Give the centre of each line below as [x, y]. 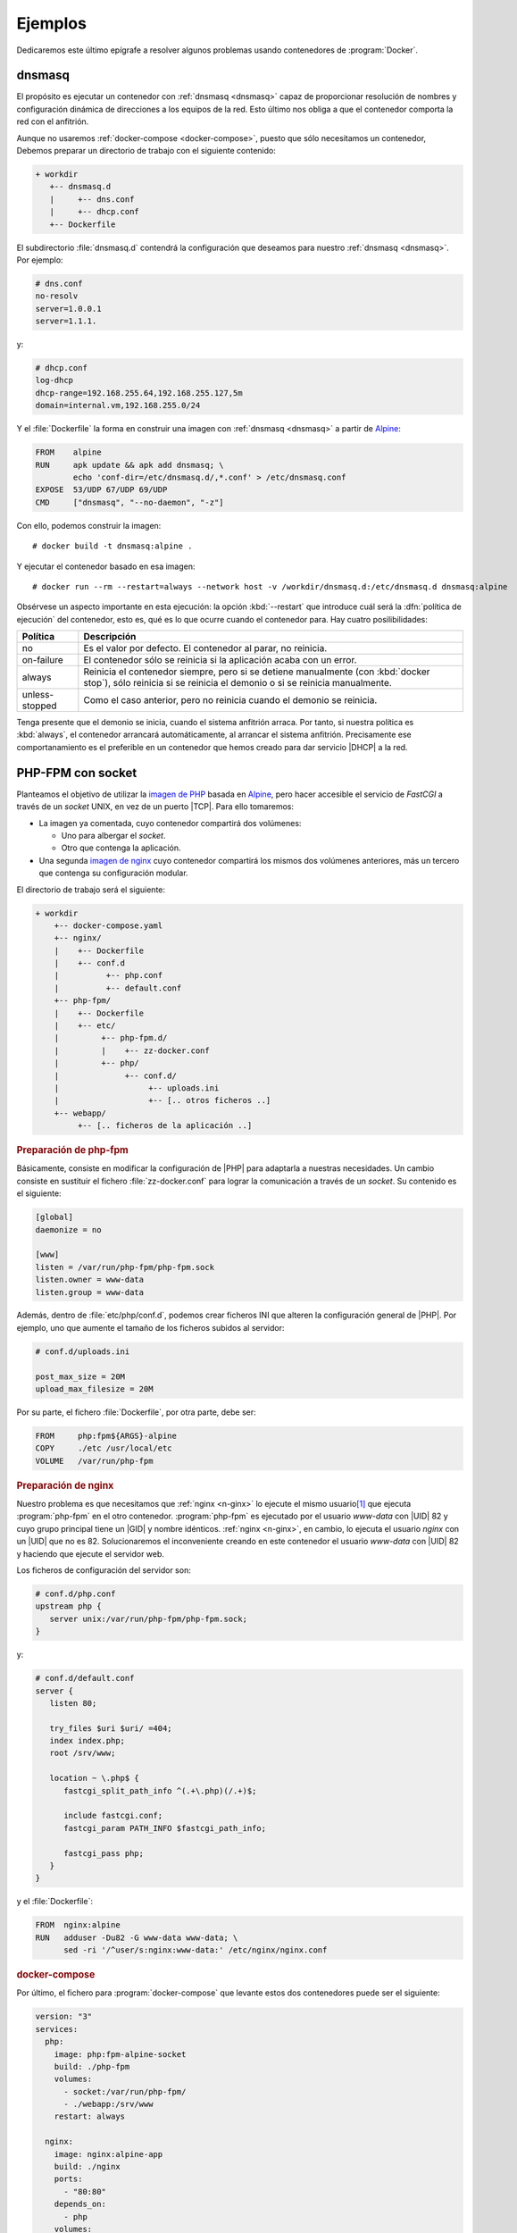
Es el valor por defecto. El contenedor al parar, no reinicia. [205, 648]
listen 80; [73, 1703]
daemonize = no [68, 1229]
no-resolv [57, 296]
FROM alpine [68, 452]
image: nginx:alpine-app [108, 2154]
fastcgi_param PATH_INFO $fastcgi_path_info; [165, 1828]
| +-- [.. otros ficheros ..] [163, 1100]
